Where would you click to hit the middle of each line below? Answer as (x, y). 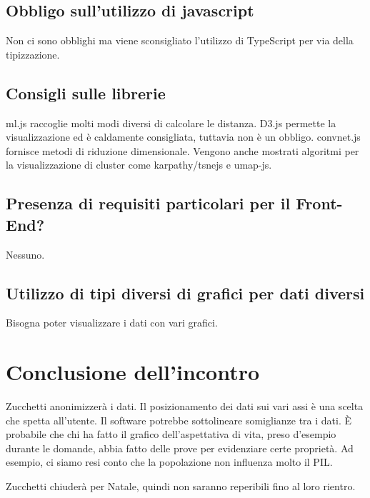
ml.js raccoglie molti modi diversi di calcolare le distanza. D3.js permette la (171, 123)
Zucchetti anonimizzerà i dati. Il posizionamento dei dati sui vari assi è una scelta (185, 406)
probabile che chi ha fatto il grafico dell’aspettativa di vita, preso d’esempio (171, 434)
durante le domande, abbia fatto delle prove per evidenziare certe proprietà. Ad (180, 448)
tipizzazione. (33, 54)
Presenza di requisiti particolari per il (148, 203)
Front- (319, 203)
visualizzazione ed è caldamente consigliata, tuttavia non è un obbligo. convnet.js (183, 137)
